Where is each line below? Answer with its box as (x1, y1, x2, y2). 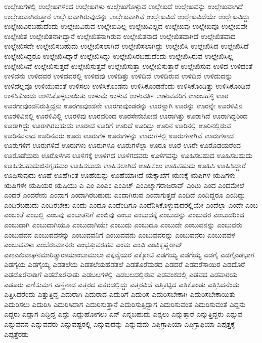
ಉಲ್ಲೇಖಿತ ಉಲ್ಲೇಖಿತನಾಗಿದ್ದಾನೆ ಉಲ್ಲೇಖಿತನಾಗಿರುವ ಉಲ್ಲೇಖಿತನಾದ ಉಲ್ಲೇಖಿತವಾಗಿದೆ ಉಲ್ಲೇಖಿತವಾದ (4, 30, 236, 41)
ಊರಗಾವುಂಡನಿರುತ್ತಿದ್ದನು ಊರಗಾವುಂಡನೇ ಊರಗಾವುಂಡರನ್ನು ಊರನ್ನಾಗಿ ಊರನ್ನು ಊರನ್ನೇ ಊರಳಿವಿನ (4, 100, 243, 110)
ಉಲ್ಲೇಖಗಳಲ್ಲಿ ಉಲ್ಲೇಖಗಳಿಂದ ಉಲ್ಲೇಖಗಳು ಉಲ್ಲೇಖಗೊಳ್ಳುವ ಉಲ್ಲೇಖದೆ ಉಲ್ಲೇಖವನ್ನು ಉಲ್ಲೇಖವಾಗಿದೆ (4, 1, 243, 11)
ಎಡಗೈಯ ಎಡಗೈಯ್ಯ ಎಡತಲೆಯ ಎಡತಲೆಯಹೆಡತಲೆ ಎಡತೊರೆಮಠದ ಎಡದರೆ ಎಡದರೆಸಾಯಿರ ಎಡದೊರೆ (4, 259, 245, 270)
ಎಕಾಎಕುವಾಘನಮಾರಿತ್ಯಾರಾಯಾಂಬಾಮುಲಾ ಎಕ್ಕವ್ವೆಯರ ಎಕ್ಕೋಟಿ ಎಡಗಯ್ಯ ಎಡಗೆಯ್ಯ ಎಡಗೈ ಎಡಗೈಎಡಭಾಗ (4, 249, 255, 259)
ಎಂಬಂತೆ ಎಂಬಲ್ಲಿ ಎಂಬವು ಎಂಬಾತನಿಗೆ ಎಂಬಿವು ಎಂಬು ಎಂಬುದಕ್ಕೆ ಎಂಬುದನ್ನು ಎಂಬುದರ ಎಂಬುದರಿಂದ (4, 209, 244, 220)
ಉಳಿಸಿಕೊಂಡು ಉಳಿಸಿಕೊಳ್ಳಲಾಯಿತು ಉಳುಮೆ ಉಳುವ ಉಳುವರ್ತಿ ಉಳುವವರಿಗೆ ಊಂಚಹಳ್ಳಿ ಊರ (4, 90, 229, 101)
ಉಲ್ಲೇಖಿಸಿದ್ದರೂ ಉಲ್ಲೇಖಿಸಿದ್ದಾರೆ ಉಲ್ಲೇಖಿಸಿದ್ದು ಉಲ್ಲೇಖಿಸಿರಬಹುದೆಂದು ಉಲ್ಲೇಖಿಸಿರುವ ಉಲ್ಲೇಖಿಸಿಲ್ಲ (4, 50, 233, 61)
